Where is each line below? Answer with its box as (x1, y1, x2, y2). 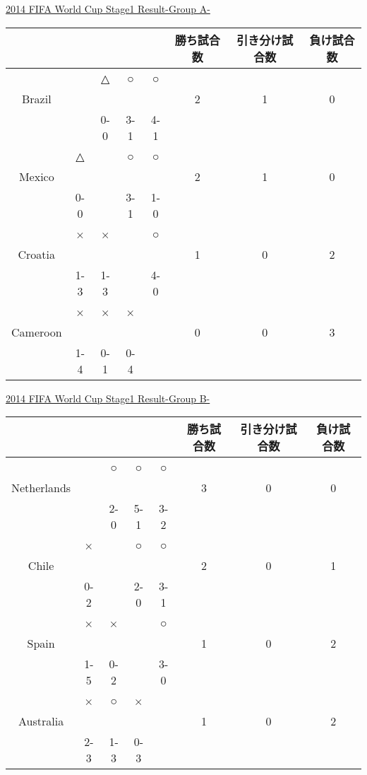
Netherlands (11, 479, 71, 496)
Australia (18, 713, 64, 730)
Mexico (18, 168, 54, 185)
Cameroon (11, 323, 62, 340)
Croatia (18, 245, 56, 262)
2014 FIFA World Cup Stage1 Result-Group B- (6, 390, 210, 405)
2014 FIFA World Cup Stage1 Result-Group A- (6, 1, 210, 16)
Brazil (22, 90, 52, 107)
